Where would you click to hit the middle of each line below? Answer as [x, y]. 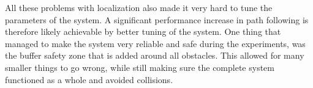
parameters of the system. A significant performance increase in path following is [157, 19]
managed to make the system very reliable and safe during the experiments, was [155, 43]
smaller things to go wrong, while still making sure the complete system [140, 67]
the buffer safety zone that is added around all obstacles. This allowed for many [155, 55]
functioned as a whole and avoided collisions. [89, 79]
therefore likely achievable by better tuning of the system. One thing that [143, 31]
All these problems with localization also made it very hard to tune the [139, 7]
